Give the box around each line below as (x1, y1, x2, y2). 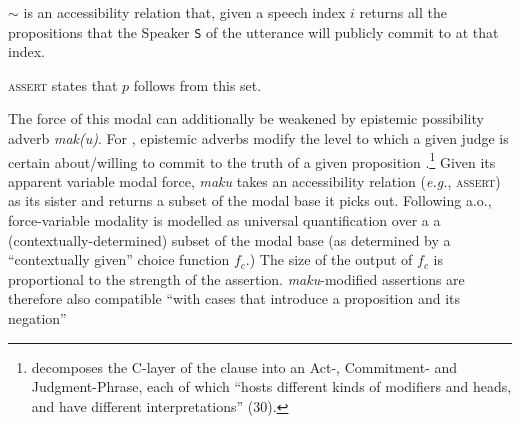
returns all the (359, 2, 447, 22)
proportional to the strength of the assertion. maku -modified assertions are (8, 268, 465, 289)
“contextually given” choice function (8, 249, 230, 270)
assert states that (8, 74, 118, 95)
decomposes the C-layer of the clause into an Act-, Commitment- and (31, 356, 458, 377)
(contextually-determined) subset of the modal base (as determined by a (8, 229, 451, 250)
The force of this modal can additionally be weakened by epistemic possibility (8, 108, 484, 129)
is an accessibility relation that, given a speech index (23, 2, 346, 22)
